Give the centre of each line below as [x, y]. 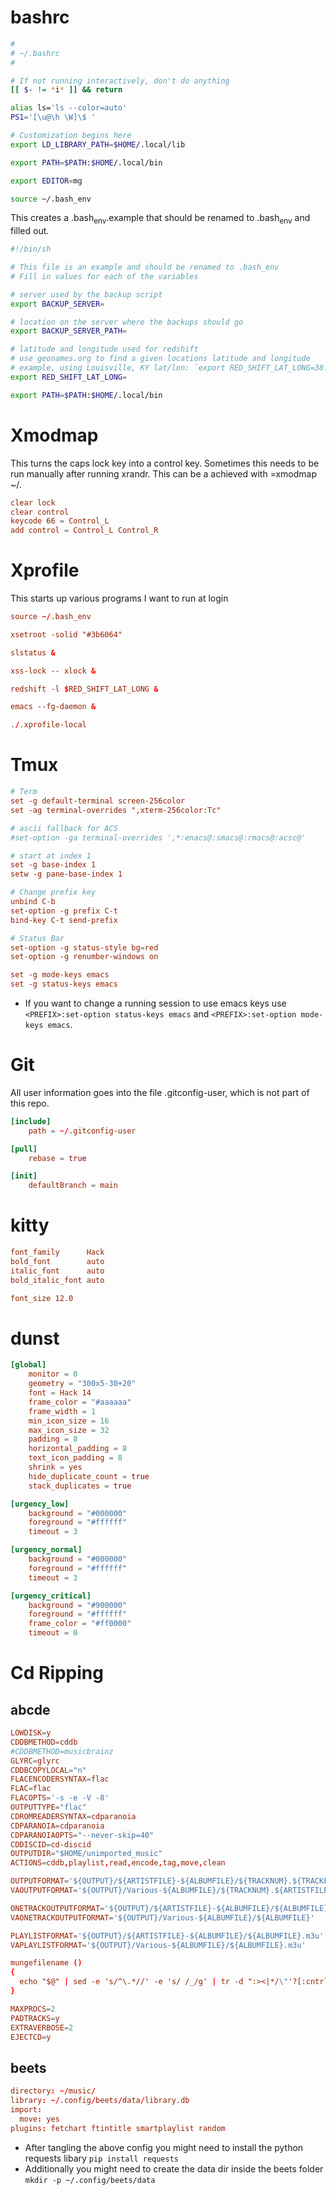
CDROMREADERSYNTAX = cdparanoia [73, 1816]
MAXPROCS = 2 [33, 2009]
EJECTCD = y [31, 2037]
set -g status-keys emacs [64, 984]
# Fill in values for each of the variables [104, 276]
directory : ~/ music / [53, 2091]
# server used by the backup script [86, 294]
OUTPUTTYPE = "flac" [48, 1807]
